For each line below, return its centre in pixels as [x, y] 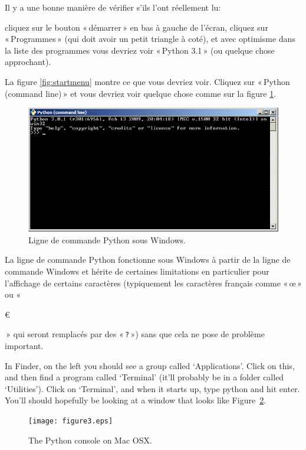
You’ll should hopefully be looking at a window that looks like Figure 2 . [136, 400]
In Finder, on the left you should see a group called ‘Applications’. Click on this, [150, 365]
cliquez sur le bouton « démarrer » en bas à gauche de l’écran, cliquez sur [136, 27]
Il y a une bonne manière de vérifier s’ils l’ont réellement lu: [113, 7]
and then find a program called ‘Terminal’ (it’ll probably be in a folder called [144, 377]
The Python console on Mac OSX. [90, 440]
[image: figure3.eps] [71, 421]
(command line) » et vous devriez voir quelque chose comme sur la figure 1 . [141, 93]
